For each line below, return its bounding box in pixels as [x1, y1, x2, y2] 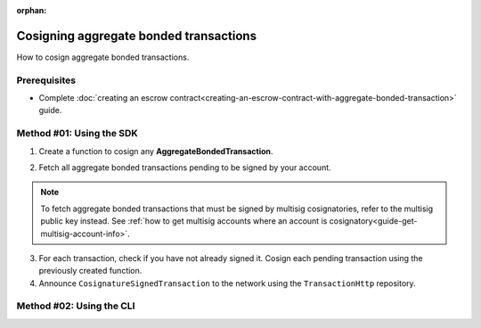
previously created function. [38, 266, 143, 276]
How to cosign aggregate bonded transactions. [16, 52, 190, 62]
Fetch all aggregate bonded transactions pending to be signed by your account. [38, 161, 331, 173]
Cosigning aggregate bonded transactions [16, 28, 257, 44]
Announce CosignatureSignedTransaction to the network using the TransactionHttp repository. [38, 277, 416, 289]
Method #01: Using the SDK [16, 127, 138, 140]
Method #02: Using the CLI [16, 299, 135, 312]
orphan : [16, 5, 47, 15]
